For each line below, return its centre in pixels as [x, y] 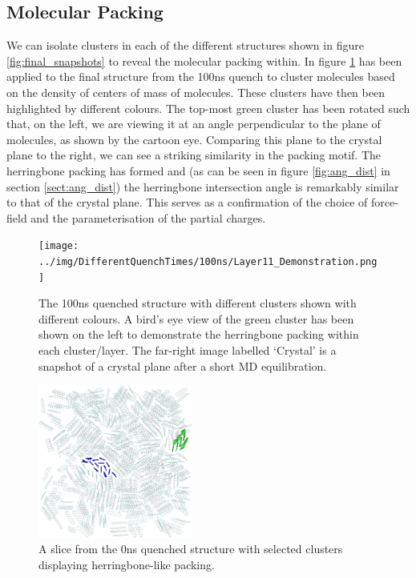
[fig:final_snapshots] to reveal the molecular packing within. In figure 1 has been [204, 60]
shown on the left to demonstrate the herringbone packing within [199, 334]
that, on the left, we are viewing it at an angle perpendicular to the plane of [194, 124]
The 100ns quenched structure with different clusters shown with [198, 303]
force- [385, 202]
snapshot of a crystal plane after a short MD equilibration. [183, 365]
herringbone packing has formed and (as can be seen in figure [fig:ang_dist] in [198, 170]
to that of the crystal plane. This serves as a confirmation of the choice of [187, 202]
